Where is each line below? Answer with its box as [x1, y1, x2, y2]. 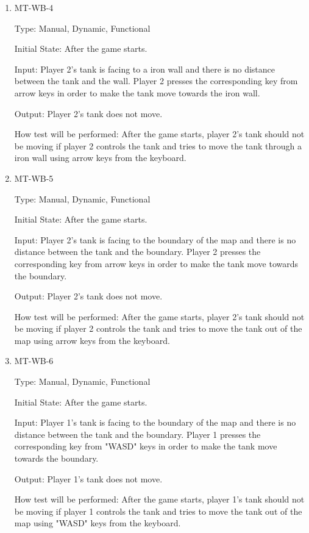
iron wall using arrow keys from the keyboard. [14, 151, 186, 164]
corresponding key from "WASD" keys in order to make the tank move [14, 440, 277, 453]
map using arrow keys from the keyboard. [14, 334, 170, 346]
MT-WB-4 [14, 1, 54, 13]
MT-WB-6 [14, 354, 54, 367]
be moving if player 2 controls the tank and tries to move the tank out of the [14, 322, 302, 335]
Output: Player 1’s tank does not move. [14, 472, 163, 485]
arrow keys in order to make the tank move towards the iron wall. [14, 86, 260, 99]
